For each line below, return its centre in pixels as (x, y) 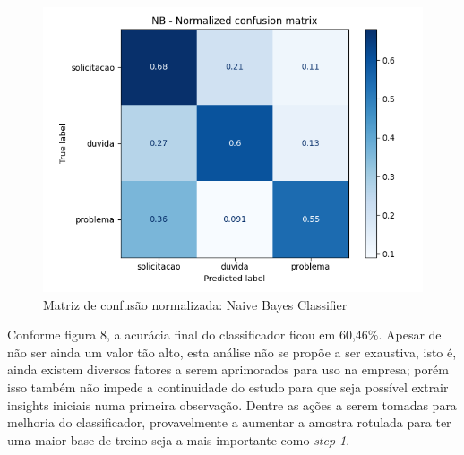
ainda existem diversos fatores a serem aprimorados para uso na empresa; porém (228, 369)
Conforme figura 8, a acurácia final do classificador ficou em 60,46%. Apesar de (224, 335)
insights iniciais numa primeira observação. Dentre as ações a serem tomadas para (232, 404)
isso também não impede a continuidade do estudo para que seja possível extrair (228, 386)
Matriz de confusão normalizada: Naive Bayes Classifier (195, 304)
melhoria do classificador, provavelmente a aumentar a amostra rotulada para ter (229, 422)
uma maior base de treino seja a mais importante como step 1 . (179, 439)
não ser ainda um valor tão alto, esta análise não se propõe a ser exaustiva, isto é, (232, 352)
